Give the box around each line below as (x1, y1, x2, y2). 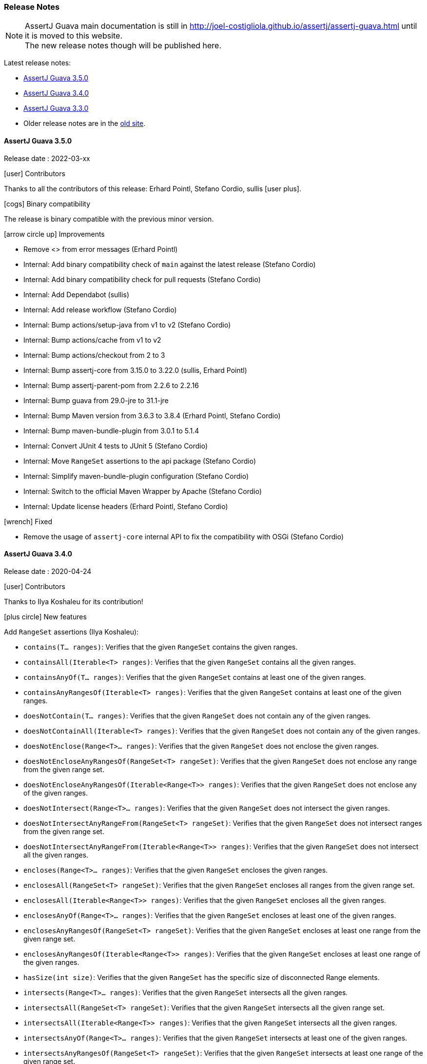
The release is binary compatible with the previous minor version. (4, 214, 214, 223)
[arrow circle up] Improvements (4, 229, 105, 238)
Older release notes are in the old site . (23, 119, 146, 128)
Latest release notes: (4, 59, 71, 67)
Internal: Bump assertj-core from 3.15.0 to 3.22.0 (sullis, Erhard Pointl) (23, 366, 247, 374)
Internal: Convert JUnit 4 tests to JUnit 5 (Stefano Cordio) (23, 441, 208, 450)
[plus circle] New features (4, 612, 87, 621)
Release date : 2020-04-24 (4, 567, 92, 575)
